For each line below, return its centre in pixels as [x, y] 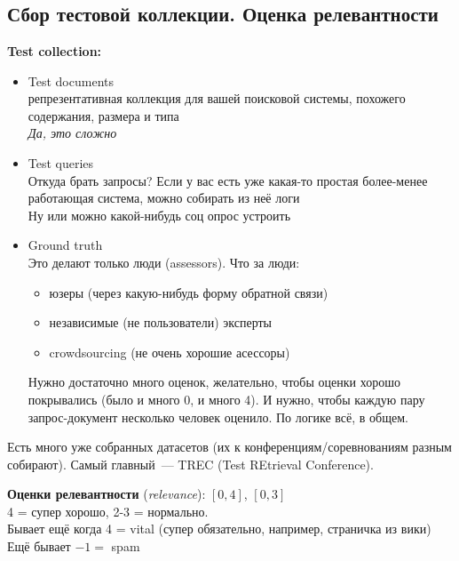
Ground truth [65, 245]
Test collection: [55, 51]
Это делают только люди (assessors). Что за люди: [164, 262]
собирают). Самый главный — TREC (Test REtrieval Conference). [190, 464]
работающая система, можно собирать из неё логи [164, 198]
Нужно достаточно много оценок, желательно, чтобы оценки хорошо [214, 382]
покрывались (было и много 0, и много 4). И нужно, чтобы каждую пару [226, 399]
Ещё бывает [39, 546]
